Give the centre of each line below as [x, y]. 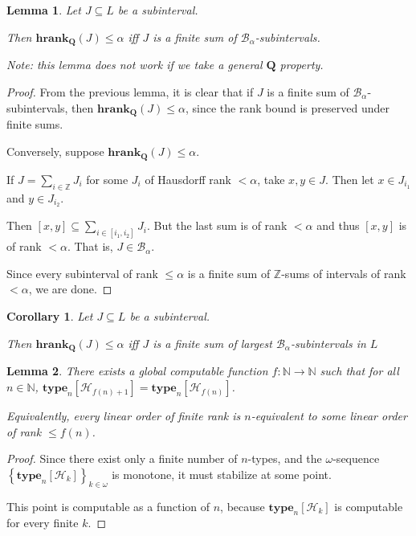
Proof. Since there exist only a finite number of [122, 458]
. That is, [90, 246]
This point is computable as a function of [108, 506]
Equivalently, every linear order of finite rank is [124, 416]
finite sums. [35, 124]
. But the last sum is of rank [217, 225]
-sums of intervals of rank [344, 273]
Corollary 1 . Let [50, 316]
